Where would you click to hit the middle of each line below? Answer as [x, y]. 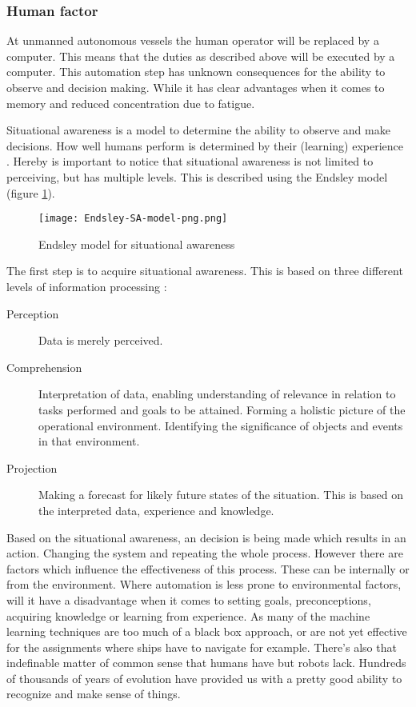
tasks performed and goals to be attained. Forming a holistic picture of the [222, 409]
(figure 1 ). [31, 192]
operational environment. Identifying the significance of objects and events [221, 425]
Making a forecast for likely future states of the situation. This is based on [221, 495]
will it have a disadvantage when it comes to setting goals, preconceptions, [189, 599]
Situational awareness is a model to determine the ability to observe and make [198, 130]
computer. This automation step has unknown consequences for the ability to [196, 72]
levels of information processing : [87, 286]
